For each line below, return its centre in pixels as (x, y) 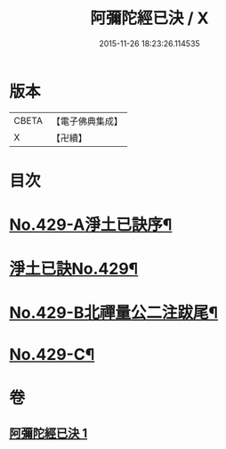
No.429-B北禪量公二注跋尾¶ (114, 313)
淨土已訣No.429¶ (74, 269)
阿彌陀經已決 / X (149, 18)
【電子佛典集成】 (87, 121)
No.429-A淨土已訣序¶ (91, 225)
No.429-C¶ (52, 354)
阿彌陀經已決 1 (48, 433)
